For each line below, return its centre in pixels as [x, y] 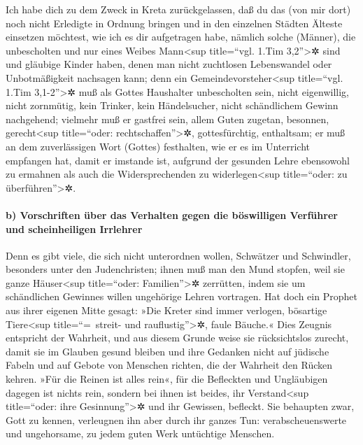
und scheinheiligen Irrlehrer [74, 228]
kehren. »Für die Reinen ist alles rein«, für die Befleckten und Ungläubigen [167, 379]
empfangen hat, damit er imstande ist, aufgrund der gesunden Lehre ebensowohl [178, 160]
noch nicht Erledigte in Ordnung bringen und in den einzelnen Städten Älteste [174, 23]
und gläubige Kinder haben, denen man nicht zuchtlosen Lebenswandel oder [169, 64]
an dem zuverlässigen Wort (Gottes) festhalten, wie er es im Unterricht [158, 146]
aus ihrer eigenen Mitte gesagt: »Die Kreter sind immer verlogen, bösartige [166, 310]
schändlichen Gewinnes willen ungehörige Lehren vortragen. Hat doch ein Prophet [181, 296]
